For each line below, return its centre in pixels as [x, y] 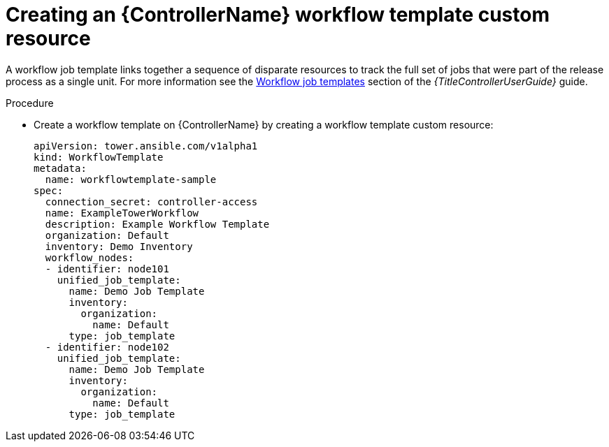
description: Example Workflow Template [157, 224]
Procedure [30, 103]
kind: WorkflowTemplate [99, 157]
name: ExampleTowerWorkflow [122, 213]
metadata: [60, 168]
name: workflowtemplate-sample [131, 179]
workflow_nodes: [89, 257]
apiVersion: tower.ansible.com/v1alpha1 [146, 146]
